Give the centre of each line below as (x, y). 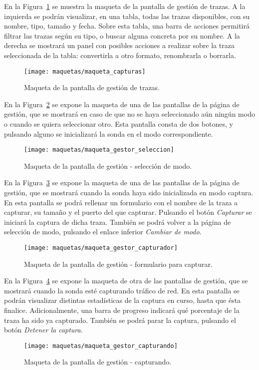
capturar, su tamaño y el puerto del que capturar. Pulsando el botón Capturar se (128, 212)
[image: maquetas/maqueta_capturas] (85, 71)
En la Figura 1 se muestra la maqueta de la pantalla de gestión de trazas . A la (125, 6)
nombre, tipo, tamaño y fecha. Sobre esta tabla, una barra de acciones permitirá (127, 26)
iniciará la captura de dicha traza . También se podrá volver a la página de (118, 222)
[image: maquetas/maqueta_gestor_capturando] (101, 346)
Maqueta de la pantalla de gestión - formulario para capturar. (118, 264)
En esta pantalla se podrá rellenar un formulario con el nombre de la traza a (121, 202)
